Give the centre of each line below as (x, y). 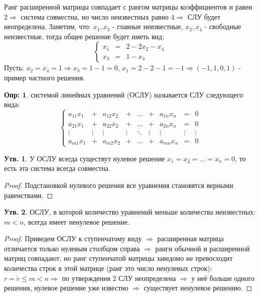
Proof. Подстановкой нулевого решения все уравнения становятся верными (119, 185)
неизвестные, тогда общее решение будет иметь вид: (84, 36)
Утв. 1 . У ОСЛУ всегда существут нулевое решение (84, 158)
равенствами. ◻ (29, 195)
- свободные (223, 26)
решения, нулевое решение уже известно (66, 288)
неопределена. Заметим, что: (48, 26)
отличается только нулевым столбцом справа (72, 248)
